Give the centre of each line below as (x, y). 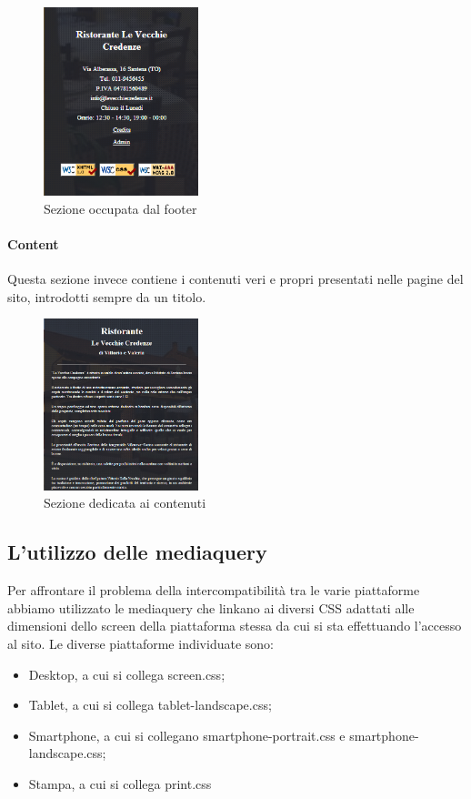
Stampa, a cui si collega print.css (120, 783)
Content (33, 243)
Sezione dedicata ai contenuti (125, 503)
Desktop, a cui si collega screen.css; (127, 674)
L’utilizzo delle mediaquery (137, 552)
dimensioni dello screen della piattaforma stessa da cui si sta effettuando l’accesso (235, 626)
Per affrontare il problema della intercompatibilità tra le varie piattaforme (214, 590)
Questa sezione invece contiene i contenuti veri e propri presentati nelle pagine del (235, 278)
